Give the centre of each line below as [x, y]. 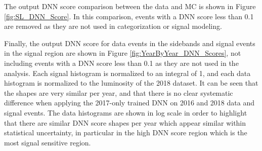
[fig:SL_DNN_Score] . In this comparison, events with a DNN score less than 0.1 [129, 16]
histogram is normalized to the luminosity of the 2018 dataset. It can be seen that [131, 83]
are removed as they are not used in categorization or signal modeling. [113, 26]
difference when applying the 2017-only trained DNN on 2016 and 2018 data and [129, 103]
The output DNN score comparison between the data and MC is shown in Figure [130, 6]
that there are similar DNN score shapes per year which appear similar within [125, 122]
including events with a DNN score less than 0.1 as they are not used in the [121, 63]
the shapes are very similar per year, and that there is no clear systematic [119, 92]
